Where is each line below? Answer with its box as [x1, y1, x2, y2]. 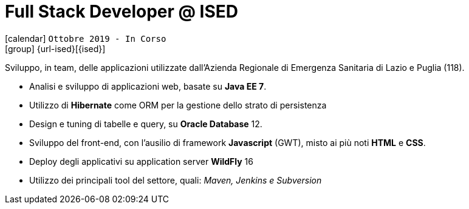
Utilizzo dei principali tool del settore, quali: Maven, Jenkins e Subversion [29, 174, 322, 185]
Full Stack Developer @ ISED [5, 1, 239, 22]
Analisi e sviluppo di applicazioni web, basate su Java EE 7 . [29, 81, 267, 91]
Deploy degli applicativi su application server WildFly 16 [29, 156, 253, 167]
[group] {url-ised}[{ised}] [5, 43, 106, 54]
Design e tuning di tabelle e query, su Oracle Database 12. [29, 118, 262, 129]
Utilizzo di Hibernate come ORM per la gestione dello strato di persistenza [29, 99, 327, 110]
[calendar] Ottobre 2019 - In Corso [5, 33, 166, 44]
